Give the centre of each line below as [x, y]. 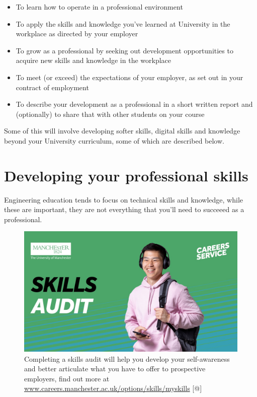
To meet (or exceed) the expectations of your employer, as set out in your [130, 77]
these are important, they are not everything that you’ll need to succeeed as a [124, 209]
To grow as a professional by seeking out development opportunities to [124, 50]
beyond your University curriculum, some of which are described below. [114, 140]
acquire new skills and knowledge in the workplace [94, 60]
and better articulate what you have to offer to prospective [115, 369]
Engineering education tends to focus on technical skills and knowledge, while [124, 199]
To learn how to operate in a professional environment [99, 7]
